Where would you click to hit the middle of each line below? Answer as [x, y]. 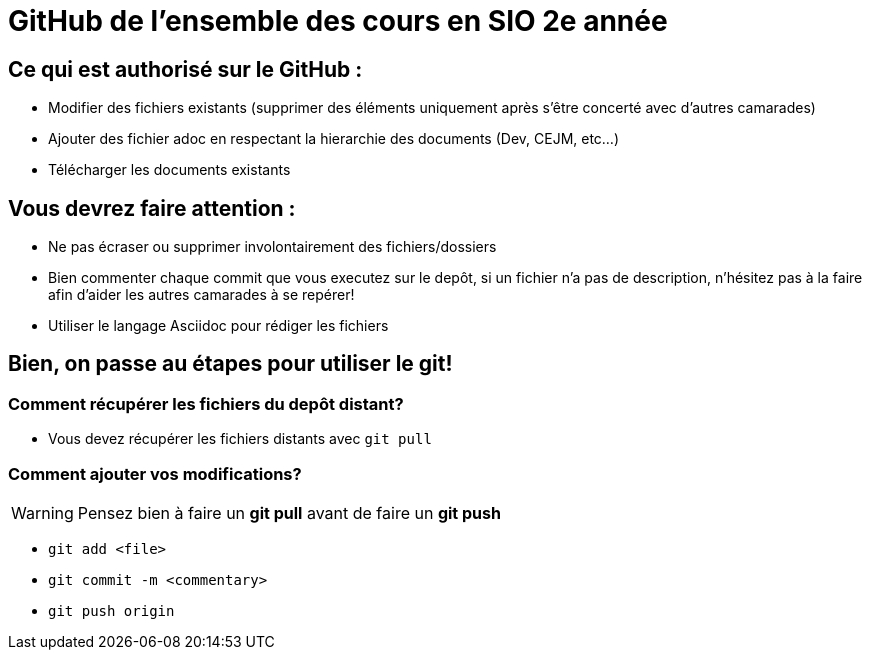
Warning [42, 512]
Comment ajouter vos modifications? [155, 473]
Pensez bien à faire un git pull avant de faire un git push [289, 512]
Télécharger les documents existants [169, 170]
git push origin [111, 610]
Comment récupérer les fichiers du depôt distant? [206, 403]
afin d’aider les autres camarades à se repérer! [201, 295]
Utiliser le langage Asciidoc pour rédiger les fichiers [218, 326]
